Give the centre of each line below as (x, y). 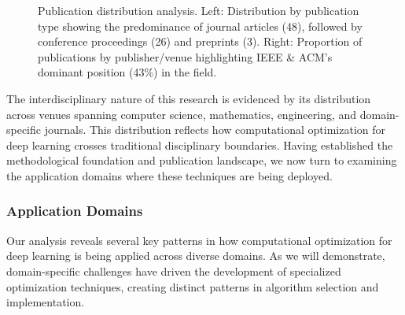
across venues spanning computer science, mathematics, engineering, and (182, 114)
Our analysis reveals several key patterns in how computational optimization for (199, 240)
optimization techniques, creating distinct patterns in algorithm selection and (193, 286)
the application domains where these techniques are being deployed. (169, 175)
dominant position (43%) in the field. (127, 72)
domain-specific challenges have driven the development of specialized (174, 271)
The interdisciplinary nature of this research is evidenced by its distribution (189, 98)
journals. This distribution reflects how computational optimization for (215, 130)
